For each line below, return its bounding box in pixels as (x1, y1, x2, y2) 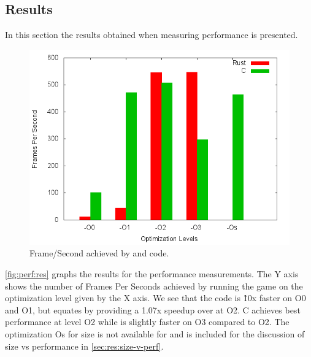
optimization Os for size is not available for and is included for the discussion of (5, 327, 305, 340)
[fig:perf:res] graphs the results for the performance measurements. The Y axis (5, 267, 299, 280)
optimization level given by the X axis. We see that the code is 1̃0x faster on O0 (5, 291, 306, 304)
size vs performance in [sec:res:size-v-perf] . (5, 339, 164, 352)
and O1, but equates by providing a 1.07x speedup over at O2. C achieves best (5, 303, 301, 316)
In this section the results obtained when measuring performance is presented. (5, 28, 298, 41)
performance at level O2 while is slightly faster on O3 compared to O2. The (5, 315, 290, 328)
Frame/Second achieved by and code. (29, 247, 169, 259)
